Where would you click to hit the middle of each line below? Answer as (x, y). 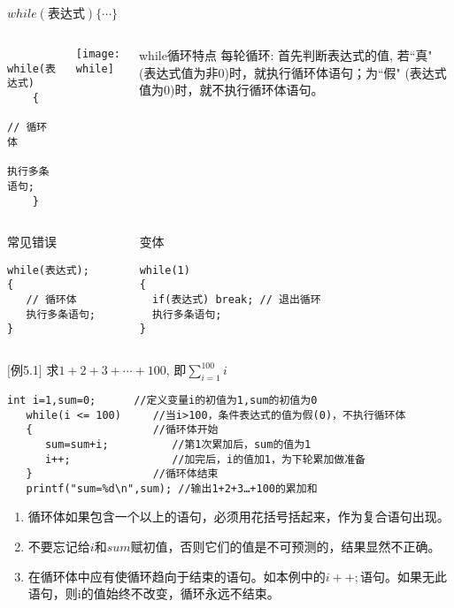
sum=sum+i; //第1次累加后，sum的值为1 (178, 444)
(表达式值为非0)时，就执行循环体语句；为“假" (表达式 (292, 72)
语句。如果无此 (403, 576)
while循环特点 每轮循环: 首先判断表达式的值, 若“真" (285, 55)
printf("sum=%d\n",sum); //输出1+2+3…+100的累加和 (172, 488)
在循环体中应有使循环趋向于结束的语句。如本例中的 (177, 576)
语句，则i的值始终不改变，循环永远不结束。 (154, 593)
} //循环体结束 (122, 474)
